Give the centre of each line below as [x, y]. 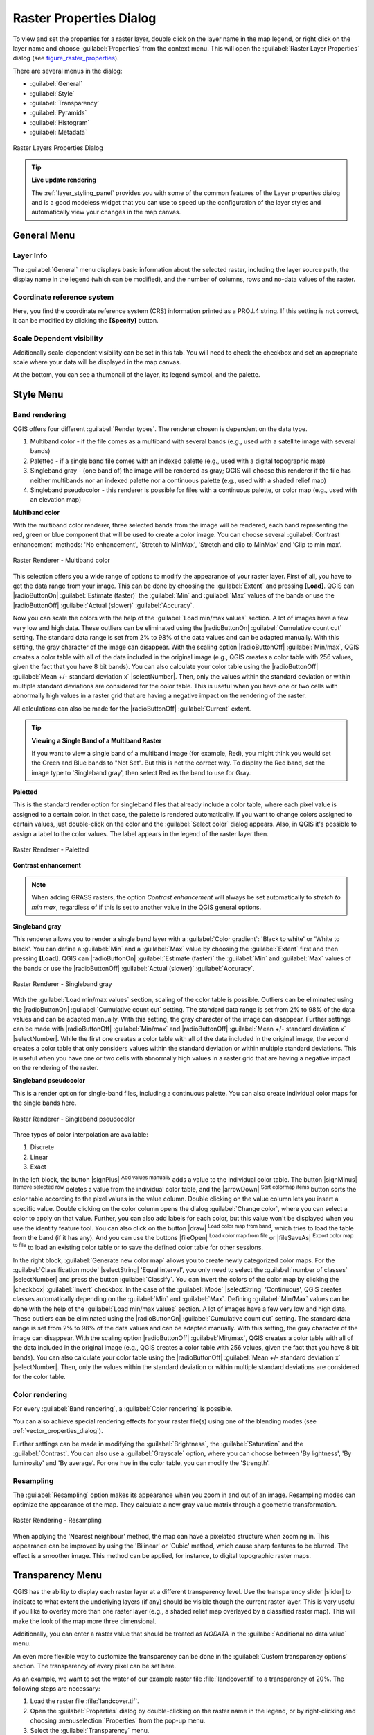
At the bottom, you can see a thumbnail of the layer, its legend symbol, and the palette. [136, 375]
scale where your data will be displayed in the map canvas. [97, 362]
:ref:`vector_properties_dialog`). [58, 1431]
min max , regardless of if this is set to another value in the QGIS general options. [146, 907]
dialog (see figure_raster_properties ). [66, 58]
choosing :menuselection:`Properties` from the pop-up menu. [118, 1720]
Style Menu [38, 395]
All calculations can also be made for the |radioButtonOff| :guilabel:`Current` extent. [132, 709]
